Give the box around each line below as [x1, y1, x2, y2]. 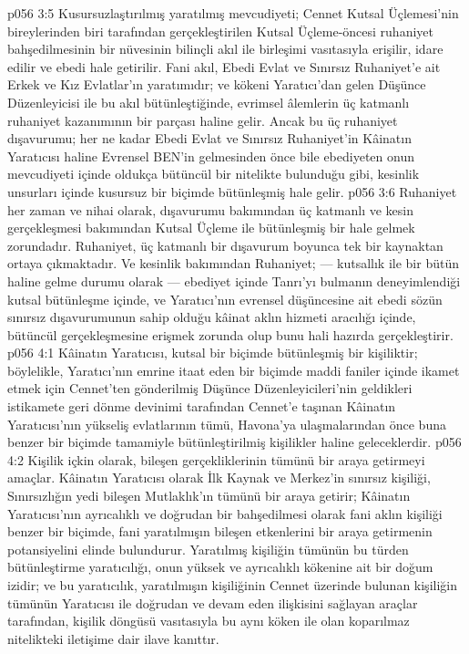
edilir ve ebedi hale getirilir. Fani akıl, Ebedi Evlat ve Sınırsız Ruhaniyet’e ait [7, 57, 441, 76]
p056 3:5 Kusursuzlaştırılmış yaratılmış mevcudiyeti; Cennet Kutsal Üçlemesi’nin [7, 4, 459, 22]
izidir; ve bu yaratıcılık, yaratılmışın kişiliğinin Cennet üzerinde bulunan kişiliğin [7, 576, 457, 594]
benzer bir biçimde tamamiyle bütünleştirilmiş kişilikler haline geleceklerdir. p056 [7, 432, 462, 452]
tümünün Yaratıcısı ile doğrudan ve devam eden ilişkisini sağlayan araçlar [7, 593, 418, 612]
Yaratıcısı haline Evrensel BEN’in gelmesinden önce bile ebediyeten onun [7, 146, 414, 165]
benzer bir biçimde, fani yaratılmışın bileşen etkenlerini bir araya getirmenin [7, 522, 433, 541]
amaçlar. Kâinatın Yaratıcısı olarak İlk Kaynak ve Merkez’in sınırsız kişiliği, [7, 468, 431, 487]
